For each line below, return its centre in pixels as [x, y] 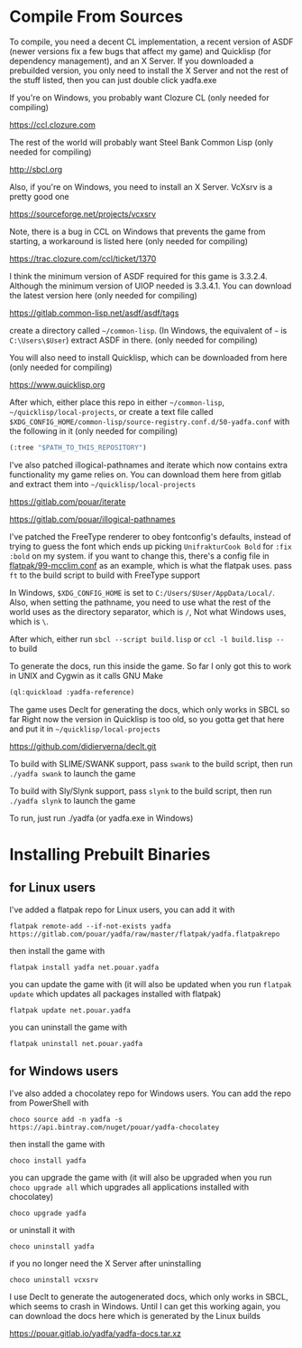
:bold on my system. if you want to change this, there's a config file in [139, 556]
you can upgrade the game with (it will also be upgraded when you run [141, 1177]
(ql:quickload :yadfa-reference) [72, 692]
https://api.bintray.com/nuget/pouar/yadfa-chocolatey [114, 1127]
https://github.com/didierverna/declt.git [83, 746]
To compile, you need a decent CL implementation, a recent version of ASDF [151, 42]
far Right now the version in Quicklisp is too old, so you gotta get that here [147, 719]
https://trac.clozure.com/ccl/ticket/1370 [83, 259]
